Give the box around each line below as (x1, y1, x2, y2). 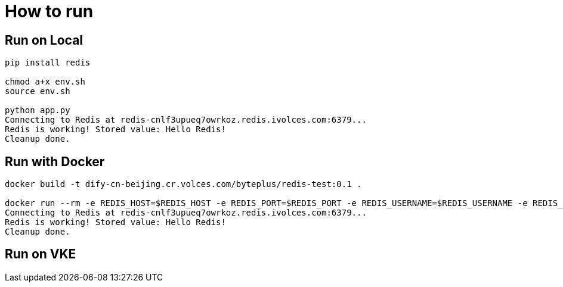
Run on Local (5, 32, 83, 48)
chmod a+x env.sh (5, 77, 85, 87)
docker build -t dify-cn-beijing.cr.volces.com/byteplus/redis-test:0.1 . (5, 179, 362, 189)
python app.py (5, 105, 70, 116)
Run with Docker (5, 154, 105, 169)
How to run (5, 1, 94, 21)
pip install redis (5, 58, 91, 68)
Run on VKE (5, 247, 76, 262)
